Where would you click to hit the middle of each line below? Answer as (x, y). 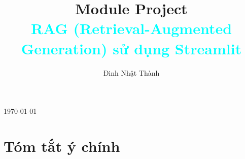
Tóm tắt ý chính (62, 146)
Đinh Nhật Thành (131, 72)
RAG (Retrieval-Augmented (131, 28)
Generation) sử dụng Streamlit (131, 48)
